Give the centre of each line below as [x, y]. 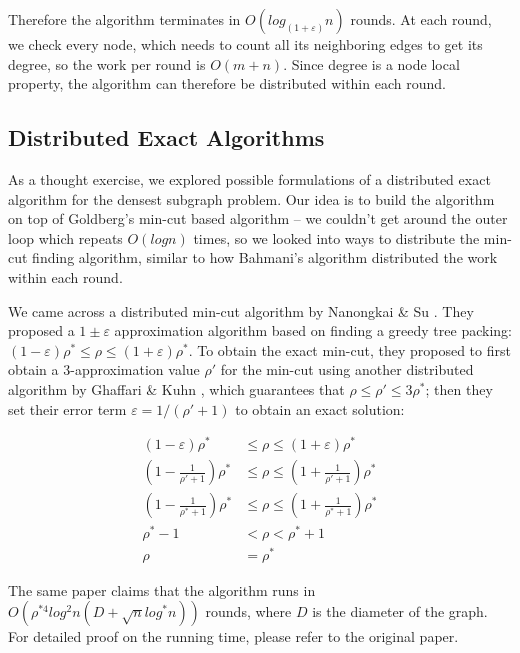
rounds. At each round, [421, 19]
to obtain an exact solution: [320, 408]
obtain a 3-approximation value [104, 369]
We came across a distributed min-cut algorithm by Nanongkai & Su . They [241, 310]
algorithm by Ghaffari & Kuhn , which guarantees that [176, 388]
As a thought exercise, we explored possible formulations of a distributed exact [249, 178]
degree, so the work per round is [107, 63]
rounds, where [248, 611]
